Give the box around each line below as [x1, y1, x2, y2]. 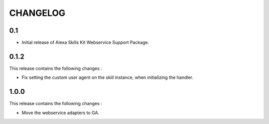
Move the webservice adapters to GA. [21, 110, 100, 116]
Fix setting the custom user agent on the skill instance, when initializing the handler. [21, 74, 194, 80]
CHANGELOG [9, 7, 66, 18]
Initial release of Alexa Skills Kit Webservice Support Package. [21, 40, 149, 46]
